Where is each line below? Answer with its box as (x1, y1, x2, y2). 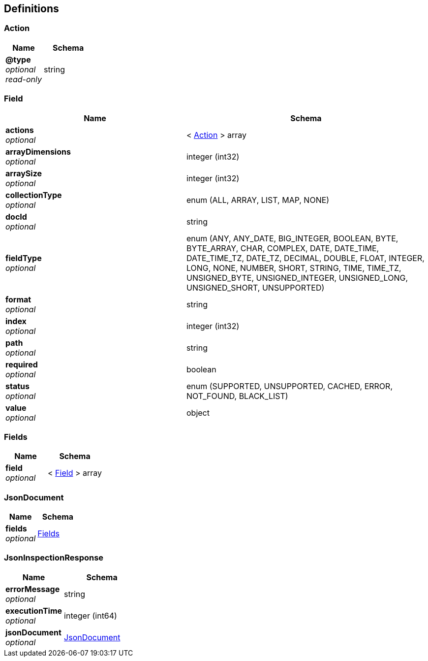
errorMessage (5, 584, 60, 594)
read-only (5, 74, 42, 84)
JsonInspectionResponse (4, 553, 104, 563)
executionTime (5, 605, 62, 616)
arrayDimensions (5, 146, 71, 157)
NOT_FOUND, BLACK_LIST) (186, 391, 288, 401)
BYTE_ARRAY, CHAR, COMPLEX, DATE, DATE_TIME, (186, 243, 379, 253)
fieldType (5, 253, 42, 263)
